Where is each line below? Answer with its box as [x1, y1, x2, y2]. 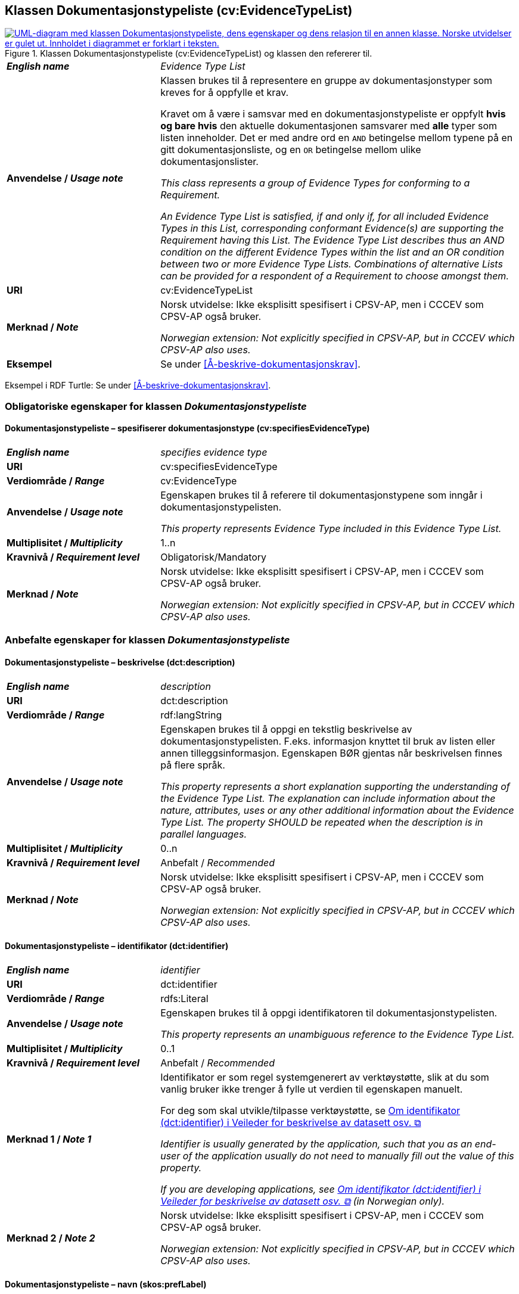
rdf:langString [160, 708, 222, 721]
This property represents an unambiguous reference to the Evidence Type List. [160, 1028, 515, 1040]
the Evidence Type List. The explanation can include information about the [160, 792, 496, 804]
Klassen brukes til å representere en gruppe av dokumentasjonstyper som [160, 74, 493, 87]
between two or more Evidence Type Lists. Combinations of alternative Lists [160, 258, 503, 270]
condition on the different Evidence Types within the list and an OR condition [160, 246, 505, 259]
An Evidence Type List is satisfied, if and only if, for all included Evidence [160, 210, 489, 223]
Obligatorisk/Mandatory [160, 551, 267, 564]
